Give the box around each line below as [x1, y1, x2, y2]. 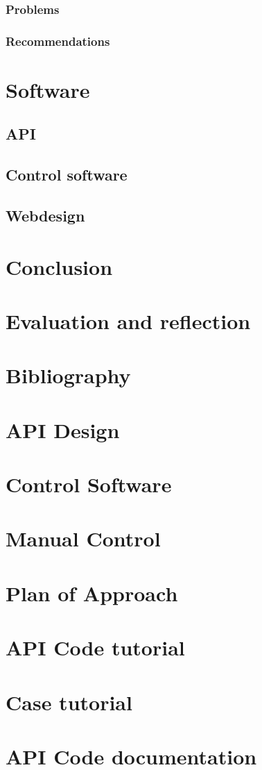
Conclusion [6, 252, 113, 281]
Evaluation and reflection [6, 306, 251, 335]
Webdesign [6, 205, 85, 226]
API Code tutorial [6, 633, 185, 662]
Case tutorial [6, 687, 132, 716]
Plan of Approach [6, 578, 178, 607]
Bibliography [6, 361, 131, 390]
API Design [6, 415, 120, 444]
